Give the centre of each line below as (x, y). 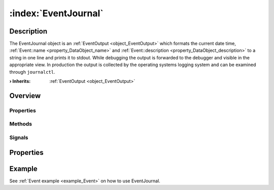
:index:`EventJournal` (56, 13)
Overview (25, 96)
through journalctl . (32, 72)
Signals (19, 137)
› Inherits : (20, 81)
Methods (21, 124)
